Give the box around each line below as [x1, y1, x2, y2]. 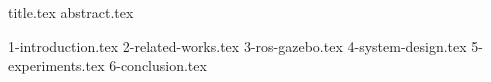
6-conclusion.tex [109, 55, 207, 76]
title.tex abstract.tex [8, 2, 134, 22]
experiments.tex [8, 55, 105, 76]
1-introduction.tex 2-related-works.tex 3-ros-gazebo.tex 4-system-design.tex [8, 35, 467, 56]
